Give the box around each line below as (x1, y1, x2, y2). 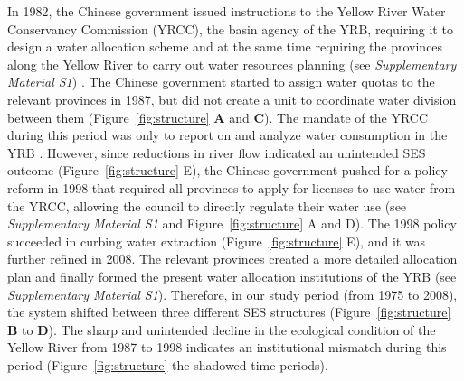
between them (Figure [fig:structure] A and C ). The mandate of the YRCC (7, 107, 429, 126)
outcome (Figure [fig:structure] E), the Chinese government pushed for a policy (7, 161, 448, 180)
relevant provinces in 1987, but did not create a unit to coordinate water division (7, 89, 457, 108)
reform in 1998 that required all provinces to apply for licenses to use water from (7, 178, 456, 197)
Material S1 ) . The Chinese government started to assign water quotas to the (7, 72, 435, 91)
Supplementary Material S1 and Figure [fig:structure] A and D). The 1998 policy (7, 214, 457, 233)
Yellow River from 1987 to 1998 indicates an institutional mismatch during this (7, 338, 447, 357)
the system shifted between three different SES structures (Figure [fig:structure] (7, 302, 451, 321)
